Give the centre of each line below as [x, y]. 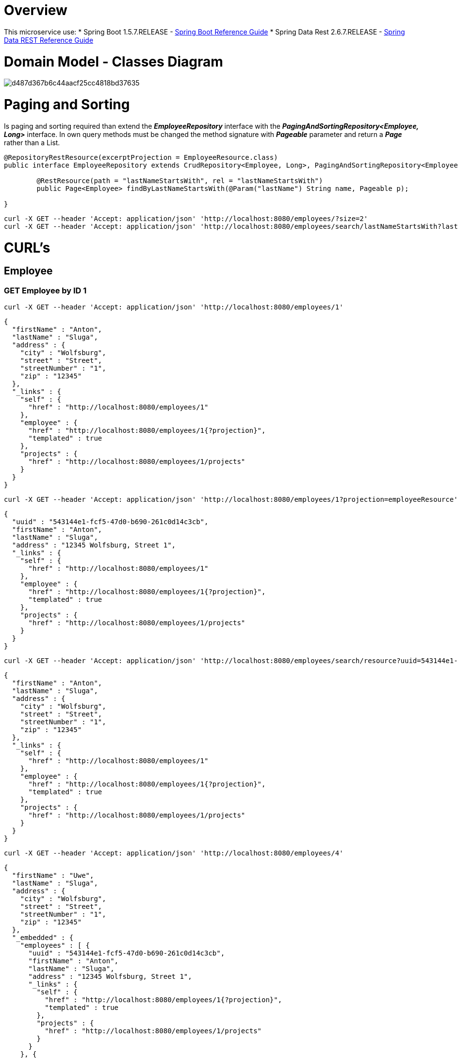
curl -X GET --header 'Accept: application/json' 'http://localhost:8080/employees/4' [174, 853]
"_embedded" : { [43, 938]
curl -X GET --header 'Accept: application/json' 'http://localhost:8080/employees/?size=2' [186, 218]
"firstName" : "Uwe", [53, 876]
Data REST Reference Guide [49, 40]
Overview [36, 10]
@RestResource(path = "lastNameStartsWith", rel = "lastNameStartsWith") [180, 180]
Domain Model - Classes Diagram [114, 61]
